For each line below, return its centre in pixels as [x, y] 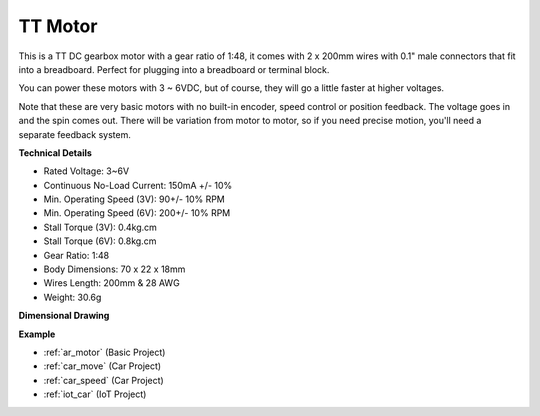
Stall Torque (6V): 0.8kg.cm [100, 241]
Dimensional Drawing [64, 316]
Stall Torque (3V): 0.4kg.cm [100, 227]
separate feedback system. [75, 134]
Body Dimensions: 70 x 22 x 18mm [114, 269]
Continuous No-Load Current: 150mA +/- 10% [138, 185]
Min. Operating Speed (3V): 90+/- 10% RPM [134, 199]
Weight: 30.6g [72, 297]
